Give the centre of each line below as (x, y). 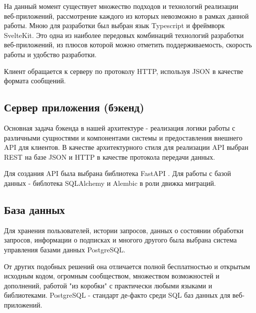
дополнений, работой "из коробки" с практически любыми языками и (108, 285)
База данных (35, 209)
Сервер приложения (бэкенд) (74, 107)
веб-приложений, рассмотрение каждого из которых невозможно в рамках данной (127, 16)
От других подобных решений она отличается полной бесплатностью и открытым (127, 266)
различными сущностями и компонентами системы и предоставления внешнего (123, 137)
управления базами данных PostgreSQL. (65, 249)
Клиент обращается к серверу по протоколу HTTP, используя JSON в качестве (124, 71)
